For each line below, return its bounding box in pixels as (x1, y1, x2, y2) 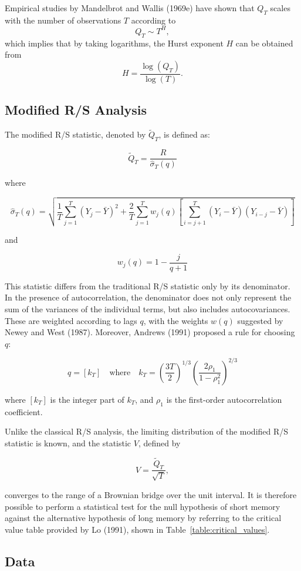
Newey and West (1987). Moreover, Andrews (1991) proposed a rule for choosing (5, 326, 295, 338)
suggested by (237, 314, 283, 326)
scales (270, 2, 290, 14)
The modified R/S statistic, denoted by (5, 128, 146, 141)
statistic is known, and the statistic (5, 436, 131, 449)
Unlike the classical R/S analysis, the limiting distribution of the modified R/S (5, 425, 289, 438)
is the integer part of (50, 393, 124, 405)
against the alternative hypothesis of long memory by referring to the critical (5, 512, 282, 524)
